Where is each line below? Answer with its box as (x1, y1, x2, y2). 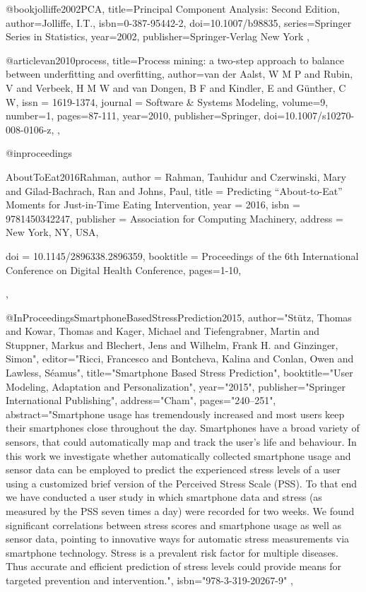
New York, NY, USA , (6, 225, 99, 239)
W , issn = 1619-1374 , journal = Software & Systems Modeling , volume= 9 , (6, 94, 329, 109)
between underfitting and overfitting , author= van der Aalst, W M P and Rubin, (6, 66, 353, 81)
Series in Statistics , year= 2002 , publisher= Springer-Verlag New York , (6, 29, 309, 44)
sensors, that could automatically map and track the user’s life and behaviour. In (6, 434, 357, 449)
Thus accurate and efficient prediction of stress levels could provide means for (6, 559, 342, 574)
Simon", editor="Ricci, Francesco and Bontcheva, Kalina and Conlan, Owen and (6, 351, 354, 366)
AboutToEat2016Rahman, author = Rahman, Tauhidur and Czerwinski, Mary (6, 169, 346, 184)
